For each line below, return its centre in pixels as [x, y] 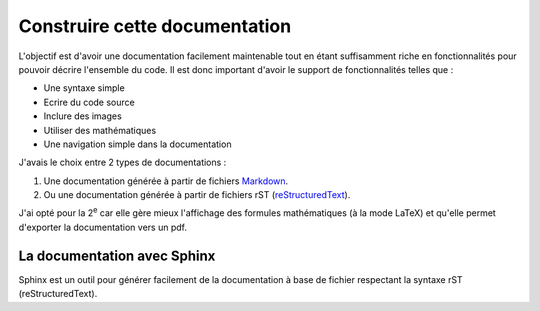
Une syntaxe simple [84, 88]
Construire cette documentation [155, 26]
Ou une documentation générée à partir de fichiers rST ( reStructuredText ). [197, 195]
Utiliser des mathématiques [100, 130]
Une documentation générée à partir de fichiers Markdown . [166, 181]
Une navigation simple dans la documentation [137, 144]
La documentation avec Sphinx [117, 255]
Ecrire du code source [89, 102]
